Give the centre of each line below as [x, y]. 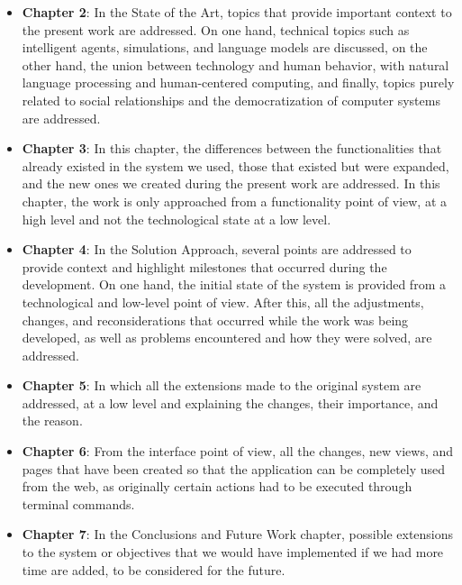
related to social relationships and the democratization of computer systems [231, 100]
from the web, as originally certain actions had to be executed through [217, 486]
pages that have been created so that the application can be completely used [234, 468]
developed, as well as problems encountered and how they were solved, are [227, 338]
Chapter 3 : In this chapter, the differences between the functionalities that [232, 148]
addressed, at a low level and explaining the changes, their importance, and [230, 402]
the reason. [52, 420]
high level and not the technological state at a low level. [177, 219]
